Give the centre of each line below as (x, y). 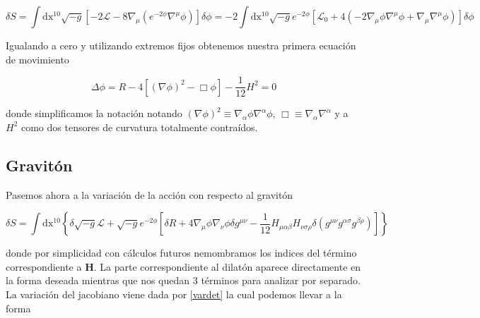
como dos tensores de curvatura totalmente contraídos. (139, 127)
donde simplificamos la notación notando (94, 113)
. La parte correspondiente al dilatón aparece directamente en (227, 266)
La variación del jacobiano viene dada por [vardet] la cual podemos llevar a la (174, 294)
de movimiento (37, 59)
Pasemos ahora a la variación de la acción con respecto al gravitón (150, 194)
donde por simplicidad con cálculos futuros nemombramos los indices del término (181, 253)
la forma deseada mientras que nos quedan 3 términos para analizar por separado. (183, 280)
